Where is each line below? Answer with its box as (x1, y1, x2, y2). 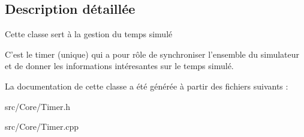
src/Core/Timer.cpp (5, 120, 79, 133)
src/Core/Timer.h (5, 100, 71, 112)
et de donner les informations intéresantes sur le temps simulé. (5, 59, 234, 72)
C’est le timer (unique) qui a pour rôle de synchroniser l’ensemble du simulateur (5, 47, 300, 60)
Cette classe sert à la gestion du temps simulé (5, 28, 173, 40)
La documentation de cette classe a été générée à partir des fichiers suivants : (5, 79, 288, 92)
